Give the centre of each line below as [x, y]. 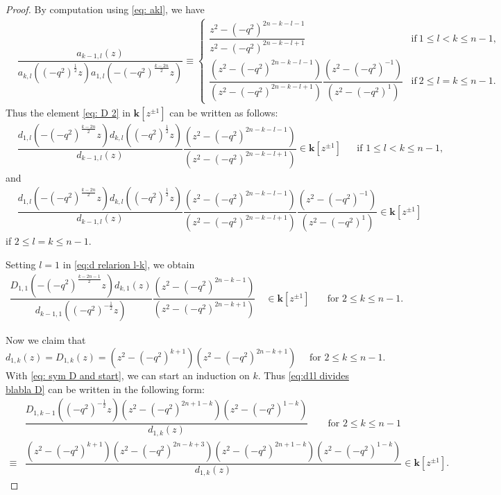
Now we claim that [46, 340]
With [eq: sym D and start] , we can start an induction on [128, 375]
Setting [21, 264]
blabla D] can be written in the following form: [105, 389]
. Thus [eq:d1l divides [303, 375]
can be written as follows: [224, 112]
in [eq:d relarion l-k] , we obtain [129, 264]
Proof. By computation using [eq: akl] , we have [105, 9]
